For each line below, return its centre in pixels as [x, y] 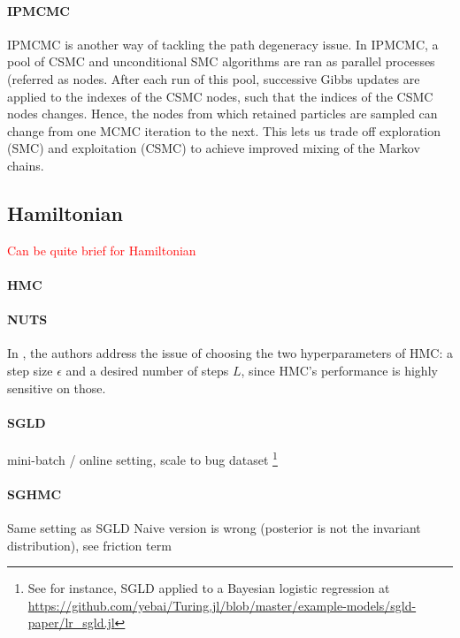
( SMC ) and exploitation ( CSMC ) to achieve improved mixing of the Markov [214, 148]
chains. [26, 165]
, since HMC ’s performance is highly [339, 370]
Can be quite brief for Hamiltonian [102, 250]
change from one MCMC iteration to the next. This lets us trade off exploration [224, 130]
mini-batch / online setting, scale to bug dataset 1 [142, 458]
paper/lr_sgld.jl [71, 623]
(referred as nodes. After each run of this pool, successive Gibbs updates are [214, 78]
